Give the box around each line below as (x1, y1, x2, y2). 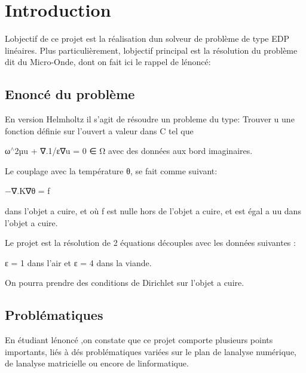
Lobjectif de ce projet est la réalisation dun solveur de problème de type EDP (5, 32, 289, 45)
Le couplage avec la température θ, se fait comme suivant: (5, 164, 218, 177)
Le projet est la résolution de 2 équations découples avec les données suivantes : (5, 236, 296, 249)
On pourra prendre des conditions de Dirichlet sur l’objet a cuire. (5, 276, 244, 289)
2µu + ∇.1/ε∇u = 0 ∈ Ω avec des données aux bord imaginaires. (14, 144, 253, 157)
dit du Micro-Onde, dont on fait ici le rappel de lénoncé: (5, 56, 211, 68)
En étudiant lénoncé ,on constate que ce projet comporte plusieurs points (5, 334, 273, 346)
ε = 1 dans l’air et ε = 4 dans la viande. (5, 256, 152, 269)
